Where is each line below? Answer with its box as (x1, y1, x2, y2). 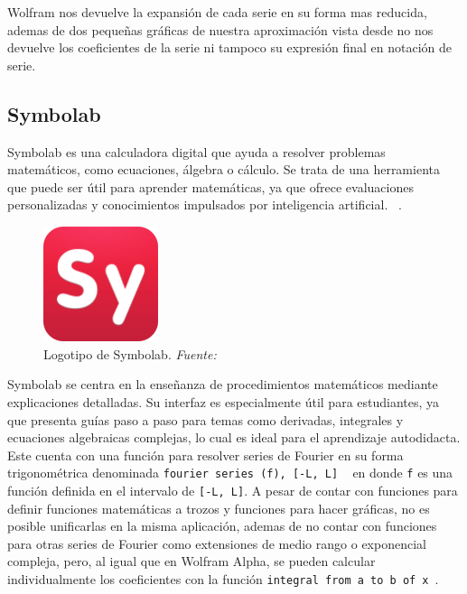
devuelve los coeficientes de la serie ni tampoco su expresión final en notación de (7, 38, 452, 57)
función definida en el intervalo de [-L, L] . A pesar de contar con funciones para (7, 480, 458, 499)
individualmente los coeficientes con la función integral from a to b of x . (7, 569, 439, 588)
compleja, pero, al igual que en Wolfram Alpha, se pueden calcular (7, 552, 376, 571)
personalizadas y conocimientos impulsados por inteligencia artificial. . (7, 195, 402, 214)
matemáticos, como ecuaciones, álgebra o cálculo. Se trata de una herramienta (7, 160, 440, 179)
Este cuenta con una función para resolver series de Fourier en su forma (7, 445, 404, 464)
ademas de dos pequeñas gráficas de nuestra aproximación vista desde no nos (7, 20, 434, 39)
